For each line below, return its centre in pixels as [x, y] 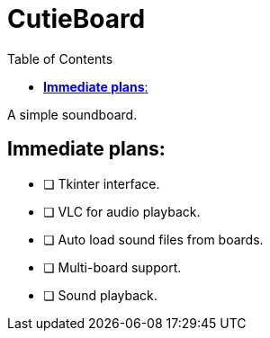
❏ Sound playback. [100, 295]
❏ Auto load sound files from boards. [153, 239]
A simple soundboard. [72, 114]
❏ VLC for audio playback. [122, 211]
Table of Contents [60, 58]
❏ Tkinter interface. [102, 183]
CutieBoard [76, 19]
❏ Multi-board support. [112, 267]
